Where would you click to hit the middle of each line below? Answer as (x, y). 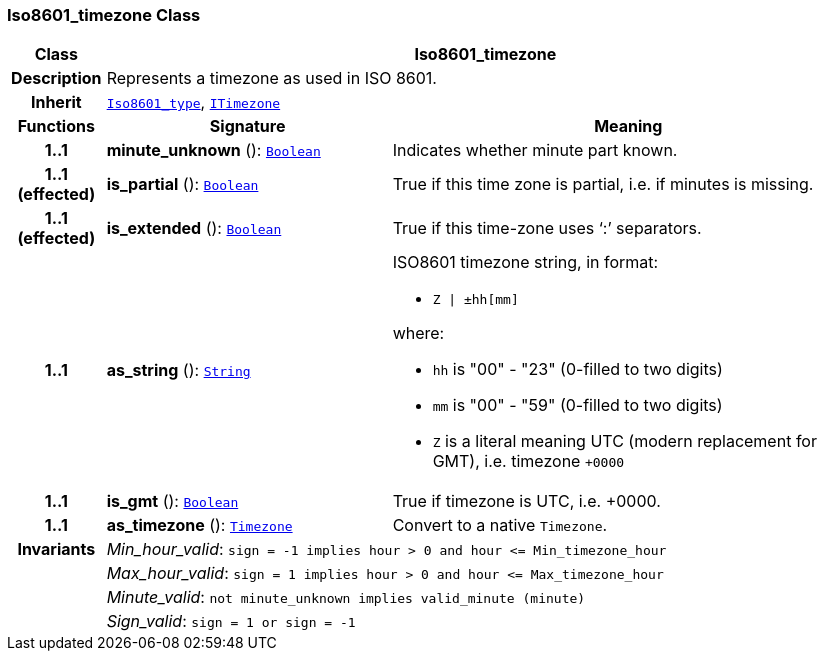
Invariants (56, 549)
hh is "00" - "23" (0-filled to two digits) (577, 369)
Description (56, 78)
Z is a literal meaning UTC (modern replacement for (624, 441)
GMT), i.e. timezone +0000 (528, 461)
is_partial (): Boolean (182, 184)
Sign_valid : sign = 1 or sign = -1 (231, 621)
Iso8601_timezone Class (104, 15)
